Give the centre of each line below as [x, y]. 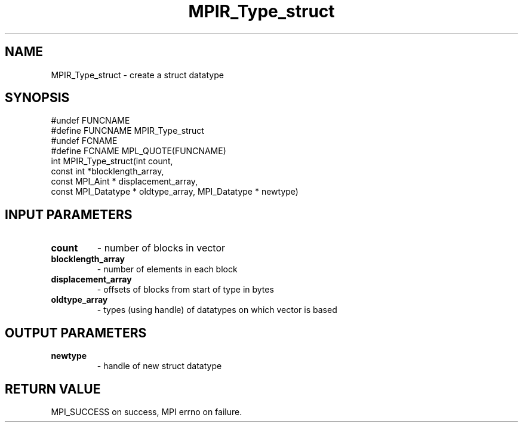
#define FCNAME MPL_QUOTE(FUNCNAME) [139, 151]
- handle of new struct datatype [159, 366]
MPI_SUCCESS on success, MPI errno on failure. [147, 411]
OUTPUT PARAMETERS [76, 333]
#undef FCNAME [84, 141]
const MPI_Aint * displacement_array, [124, 182]
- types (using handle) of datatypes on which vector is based [217, 310]
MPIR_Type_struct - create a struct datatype [137, 75]
